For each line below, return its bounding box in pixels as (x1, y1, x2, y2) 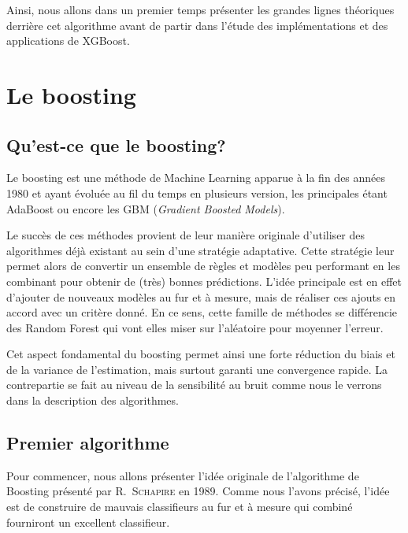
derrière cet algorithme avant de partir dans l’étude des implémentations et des (6, 17, 388, 33)
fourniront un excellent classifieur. (6, 513, 170, 530)
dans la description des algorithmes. (6, 392, 179, 409)
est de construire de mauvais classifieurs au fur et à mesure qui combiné (6, 498, 353, 515)
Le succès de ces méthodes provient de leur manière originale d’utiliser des (6, 227, 365, 243)
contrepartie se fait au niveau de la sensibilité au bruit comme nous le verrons (6, 376, 382, 393)
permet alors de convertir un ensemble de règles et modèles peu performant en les (6, 257, 400, 274)
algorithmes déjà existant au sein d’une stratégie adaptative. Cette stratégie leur (6, 242, 395, 258)
